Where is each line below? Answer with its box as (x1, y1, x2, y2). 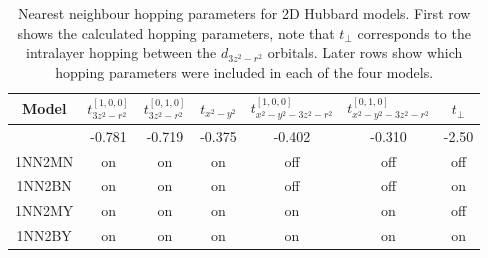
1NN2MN (15, 150, 74, 171)
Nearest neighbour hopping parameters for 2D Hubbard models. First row (17, 3, 471, 23)
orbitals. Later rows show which (267, 42, 463, 63)
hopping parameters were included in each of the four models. (55, 61, 434, 82)
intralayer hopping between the (26, 42, 217, 63)
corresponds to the (357, 22, 471, 43)
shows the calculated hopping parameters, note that (17, 22, 335, 43)
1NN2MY (15, 200, 74, 221)
